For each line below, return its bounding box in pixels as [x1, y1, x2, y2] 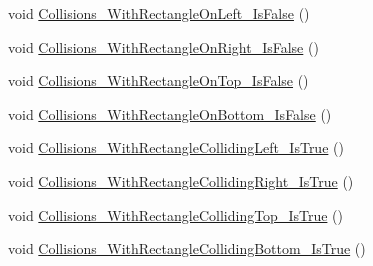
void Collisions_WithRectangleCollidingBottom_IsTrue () [8, 238, 366, 259]
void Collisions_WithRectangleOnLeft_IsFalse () [8, 3, 310, 23]
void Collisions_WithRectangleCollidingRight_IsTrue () [8, 170, 354, 191]
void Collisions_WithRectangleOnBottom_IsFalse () [8, 103, 332, 124]
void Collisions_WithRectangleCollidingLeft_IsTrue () [8, 137, 344, 158]
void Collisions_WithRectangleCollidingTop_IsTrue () [8, 204, 343, 225]
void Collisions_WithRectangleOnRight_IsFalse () [8, 36, 319, 57]
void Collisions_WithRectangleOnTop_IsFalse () [8, 70, 309, 91]
